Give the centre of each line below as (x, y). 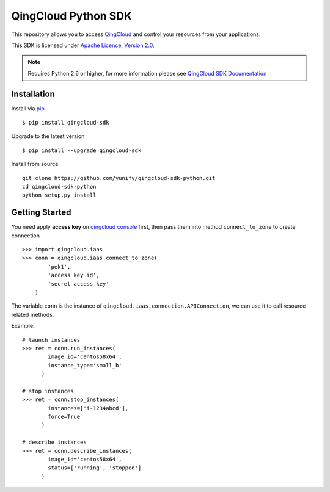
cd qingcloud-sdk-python (59, 186)
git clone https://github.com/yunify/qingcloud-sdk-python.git (119, 178)
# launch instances (51, 340)
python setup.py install (59, 195)
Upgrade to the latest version (48, 136)
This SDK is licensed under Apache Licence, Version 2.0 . (83, 45)
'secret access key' (79, 284)
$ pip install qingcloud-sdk (66, 123)
